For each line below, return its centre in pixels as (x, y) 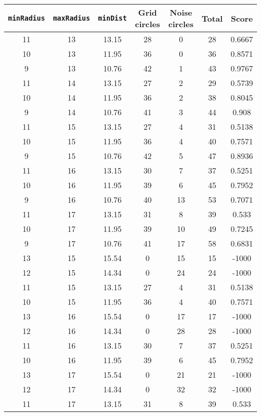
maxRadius (72, 18)
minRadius (27, 18)
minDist (112, 18)
